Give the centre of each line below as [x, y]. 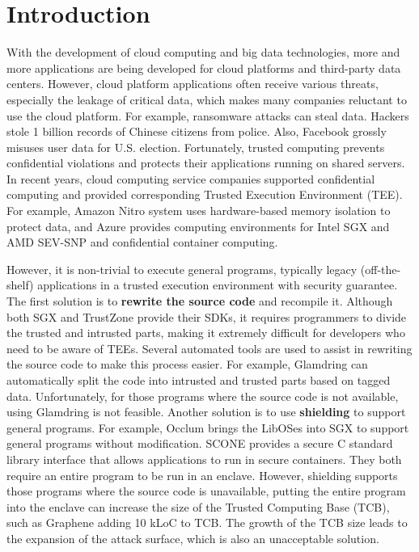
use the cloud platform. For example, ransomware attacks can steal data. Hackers [208, 115]
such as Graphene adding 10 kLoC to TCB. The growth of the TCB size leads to [207, 523]
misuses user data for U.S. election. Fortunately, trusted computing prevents [196, 147]
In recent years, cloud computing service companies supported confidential [191, 178]
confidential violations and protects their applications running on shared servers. [206, 163]
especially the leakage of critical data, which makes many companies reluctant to [207, 99]
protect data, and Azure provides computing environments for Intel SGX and [198, 226]
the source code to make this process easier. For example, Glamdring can [187, 364]
